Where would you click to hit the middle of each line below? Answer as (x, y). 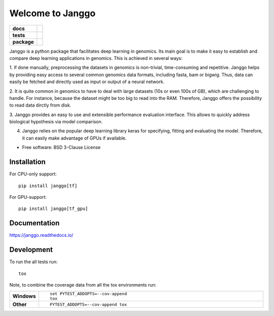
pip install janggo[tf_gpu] (53, 209)
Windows (24, 296)
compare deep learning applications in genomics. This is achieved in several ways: (96, 58)
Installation (27, 162)
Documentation (35, 223)
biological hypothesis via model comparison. (56, 122)
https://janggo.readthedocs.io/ (41, 235)
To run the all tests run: (33, 262)
